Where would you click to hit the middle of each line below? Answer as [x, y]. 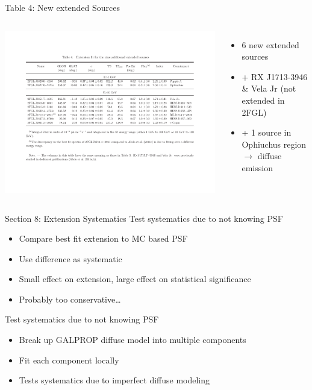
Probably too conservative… [70, 299]
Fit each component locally [69, 360]
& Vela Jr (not [269, 88]
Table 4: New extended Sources [63, 7]
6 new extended [270, 44]
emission [257, 167]
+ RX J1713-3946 [275, 76]
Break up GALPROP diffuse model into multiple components [133, 340]
